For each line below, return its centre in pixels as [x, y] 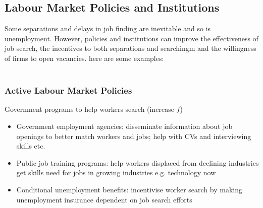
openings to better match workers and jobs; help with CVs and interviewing [134, 136]
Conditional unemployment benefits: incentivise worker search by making [129, 189]
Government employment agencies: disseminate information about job [124, 126]
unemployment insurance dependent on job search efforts [104, 199]
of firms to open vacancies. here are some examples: [84, 58]
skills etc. [31, 146]
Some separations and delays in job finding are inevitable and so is [108, 28]
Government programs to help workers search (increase [89, 109]
